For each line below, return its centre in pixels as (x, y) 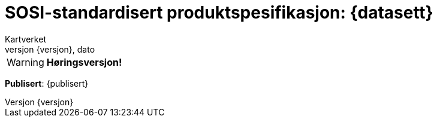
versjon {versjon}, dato (50, 49)
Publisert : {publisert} (47, 83)
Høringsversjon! (84, 62)
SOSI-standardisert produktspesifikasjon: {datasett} (219, 13)
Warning (25, 62)
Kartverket (25, 39)
